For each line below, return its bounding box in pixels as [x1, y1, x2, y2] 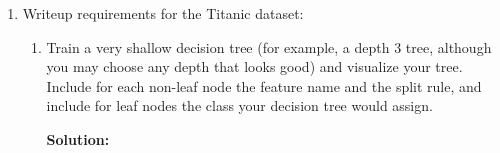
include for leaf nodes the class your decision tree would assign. [46, 95, 433, 116]
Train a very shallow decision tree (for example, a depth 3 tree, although [46, 36, 492, 57]
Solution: [46, 128, 110, 149]
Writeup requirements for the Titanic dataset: [22, 3, 304, 23]
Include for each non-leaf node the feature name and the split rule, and [46, 75, 482, 96]
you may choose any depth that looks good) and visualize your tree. [46, 56, 463, 77]
